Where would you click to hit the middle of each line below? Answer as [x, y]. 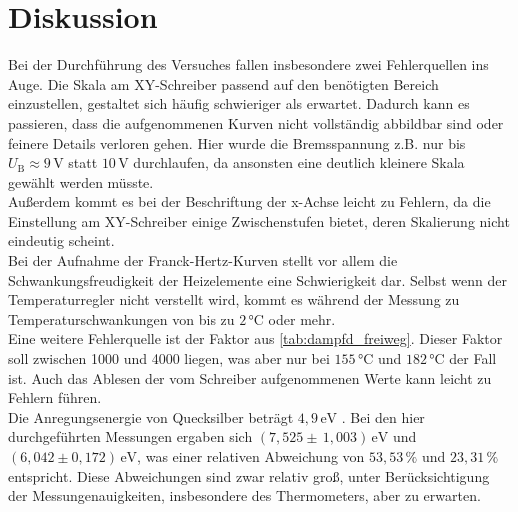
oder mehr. [302, 318]
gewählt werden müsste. [81, 181]
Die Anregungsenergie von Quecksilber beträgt [151, 416]
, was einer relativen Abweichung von [251, 456]
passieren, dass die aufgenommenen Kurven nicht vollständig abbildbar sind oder [256, 122]
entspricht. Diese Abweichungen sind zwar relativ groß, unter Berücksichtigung [249, 475]
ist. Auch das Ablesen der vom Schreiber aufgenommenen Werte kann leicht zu [250, 377]
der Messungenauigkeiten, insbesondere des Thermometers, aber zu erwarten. [244, 495]
